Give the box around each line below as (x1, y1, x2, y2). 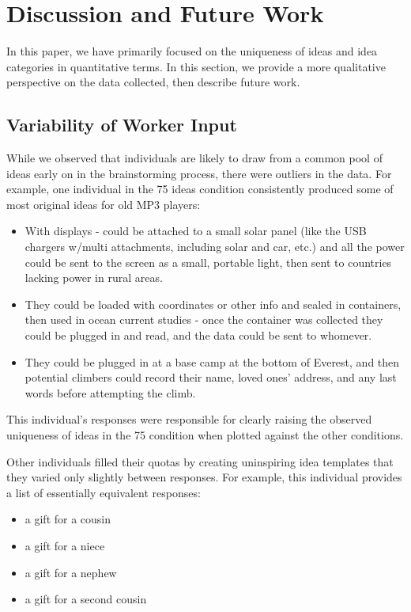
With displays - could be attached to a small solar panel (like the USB (25, 222, 367, 239)
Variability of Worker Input (6, 112, 237, 137)
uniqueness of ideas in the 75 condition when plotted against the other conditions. (6, 427, 404, 443)
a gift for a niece (25, 537, 105, 553)
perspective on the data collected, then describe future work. (6, 74, 300, 90)
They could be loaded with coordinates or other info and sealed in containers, (25, 295, 402, 312)
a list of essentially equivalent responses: (6, 484, 201, 500)
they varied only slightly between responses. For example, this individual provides (6, 469, 402, 485)
